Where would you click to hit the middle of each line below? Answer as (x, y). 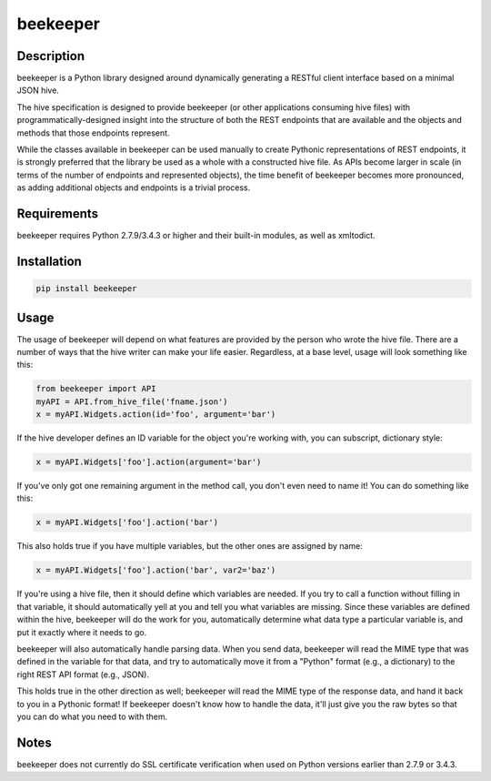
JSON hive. (38, 90)
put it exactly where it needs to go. (82, 632)
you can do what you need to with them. (92, 716)
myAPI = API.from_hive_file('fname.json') (132, 401)
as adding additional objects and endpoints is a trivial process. (134, 188)
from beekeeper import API (96, 389)
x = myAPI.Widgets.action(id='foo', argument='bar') (156, 415)
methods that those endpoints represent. (93, 133)
